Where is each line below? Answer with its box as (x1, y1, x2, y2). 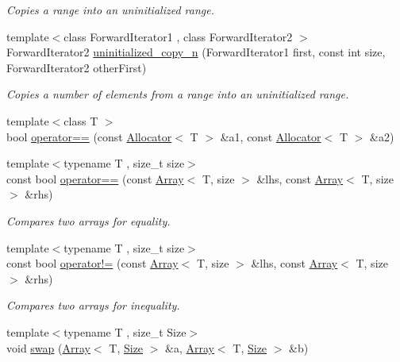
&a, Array (165, 339, 214, 356)
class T (63, 112, 98, 129)
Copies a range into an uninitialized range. (6, 2, 214, 17)
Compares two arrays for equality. (6, 212, 171, 229)
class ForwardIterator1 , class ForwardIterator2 (63, 28, 293, 44)
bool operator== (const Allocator (6, 128, 172, 144)
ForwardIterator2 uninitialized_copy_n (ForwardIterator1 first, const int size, (6, 44, 386, 60)
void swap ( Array (6, 339, 90, 356)
